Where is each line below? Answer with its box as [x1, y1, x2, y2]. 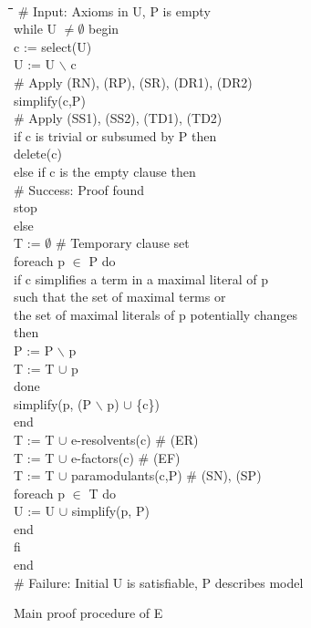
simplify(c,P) [14, 90, 86, 109]
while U [14, 19, 57, 38]
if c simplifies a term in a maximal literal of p [14, 269, 269, 288]
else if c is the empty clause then [14, 162, 196, 180]
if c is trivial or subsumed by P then [14, 126, 217, 145]
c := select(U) [14, 36, 92, 56]
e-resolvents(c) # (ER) [71, 429, 199, 448]
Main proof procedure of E [14, 603, 163, 623]
